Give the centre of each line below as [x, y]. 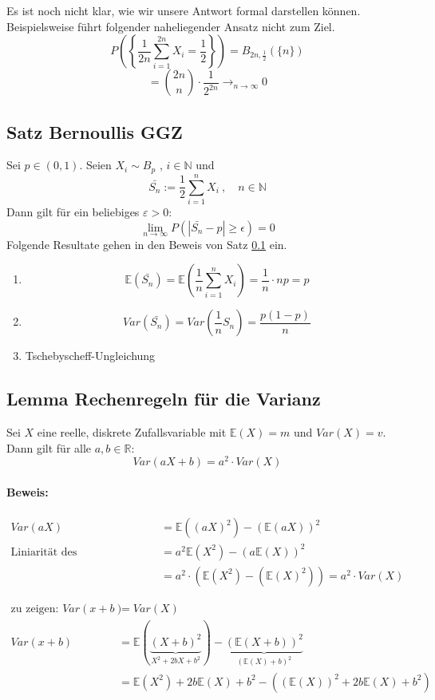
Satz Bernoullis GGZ [95, 131]
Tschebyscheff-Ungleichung [90, 356]
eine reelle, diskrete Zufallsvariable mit [132, 432]
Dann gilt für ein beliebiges [73, 211]
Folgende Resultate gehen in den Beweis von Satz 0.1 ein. [147, 244]
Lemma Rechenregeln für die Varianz [164, 399]
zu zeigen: [35, 609]
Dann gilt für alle [49, 447]
